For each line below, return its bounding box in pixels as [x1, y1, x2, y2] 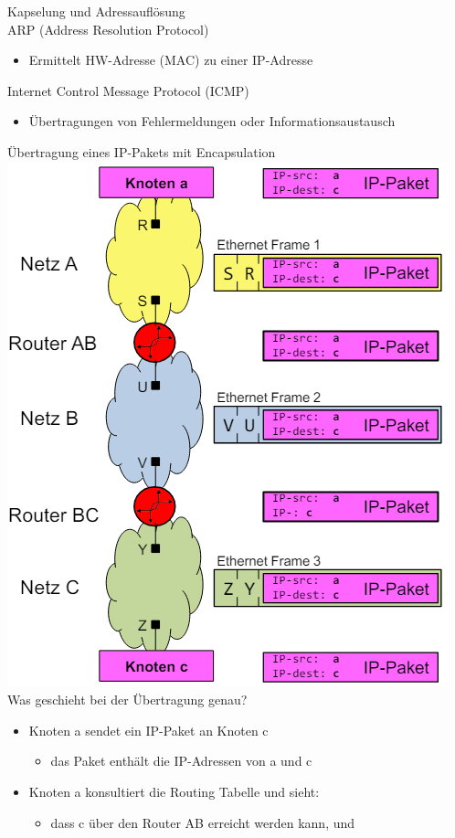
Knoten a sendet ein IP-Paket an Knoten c [28, 720, 269, 739]
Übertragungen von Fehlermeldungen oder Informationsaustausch [28, 111, 396, 131]
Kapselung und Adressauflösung [7, 2, 185, 20]
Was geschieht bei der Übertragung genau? [7, 690, 248, 709]
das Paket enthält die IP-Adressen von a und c [50, 751, 312, 770]
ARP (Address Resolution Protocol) [7, 19, 209, 38]
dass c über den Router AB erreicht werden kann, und [50, 812, 355, 832]
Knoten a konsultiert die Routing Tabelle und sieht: [28, 781, 320, 801]
